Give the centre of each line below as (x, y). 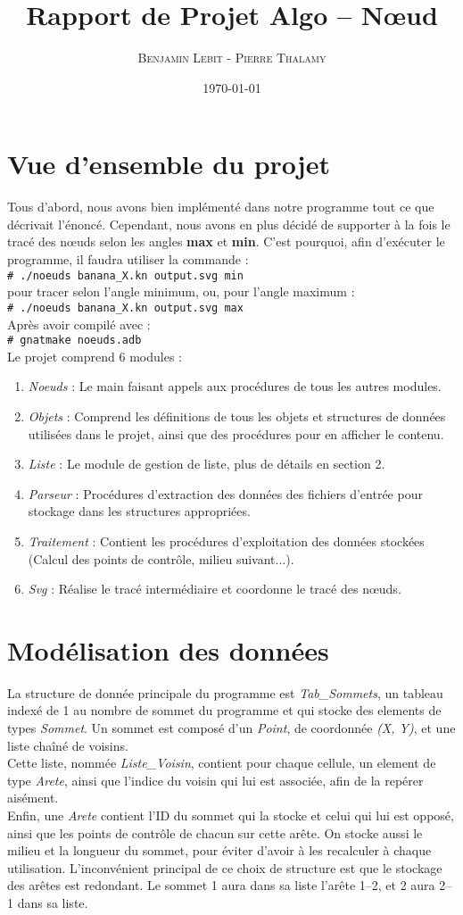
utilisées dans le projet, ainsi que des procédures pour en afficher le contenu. (236, 433)
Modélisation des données (168, 649)
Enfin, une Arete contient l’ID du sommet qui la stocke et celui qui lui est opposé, (231, 815)
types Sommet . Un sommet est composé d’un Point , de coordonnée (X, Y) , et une (231, 728)
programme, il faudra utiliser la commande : (128, 259)
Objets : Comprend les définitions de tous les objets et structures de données (237, 416)
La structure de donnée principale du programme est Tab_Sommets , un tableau (225, 692)
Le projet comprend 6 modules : (95, 356)
